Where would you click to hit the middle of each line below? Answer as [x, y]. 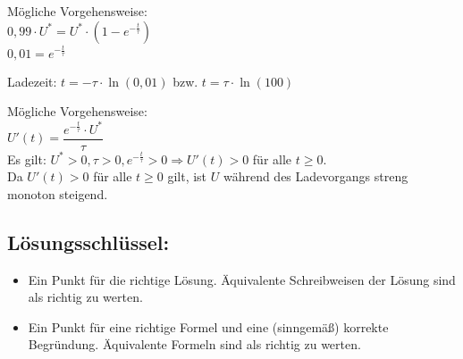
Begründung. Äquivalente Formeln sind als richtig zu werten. [194, 344]
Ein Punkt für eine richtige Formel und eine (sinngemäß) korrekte [208, 326]
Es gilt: [27, 159]
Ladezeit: [32, 81]
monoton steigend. [58, 193]
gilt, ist [187, 176]
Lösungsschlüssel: [88, 242]
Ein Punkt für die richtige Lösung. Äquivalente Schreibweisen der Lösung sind [242, 279]
